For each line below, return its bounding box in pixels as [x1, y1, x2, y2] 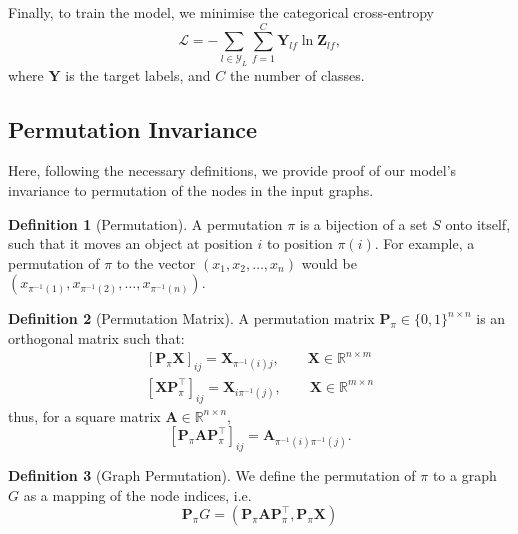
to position [267, 233, 333, 254]
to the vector [116, 252, 196, 273]
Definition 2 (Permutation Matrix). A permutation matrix [8, 308, 375, 329]
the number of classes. [229, 64, 365, 85]
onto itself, [445, 213, 511, 234]
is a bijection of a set [299, 213, 428, 234]
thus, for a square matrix [8, 405, 161, 426]
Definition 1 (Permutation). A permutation [8, 213, 283, 234]
